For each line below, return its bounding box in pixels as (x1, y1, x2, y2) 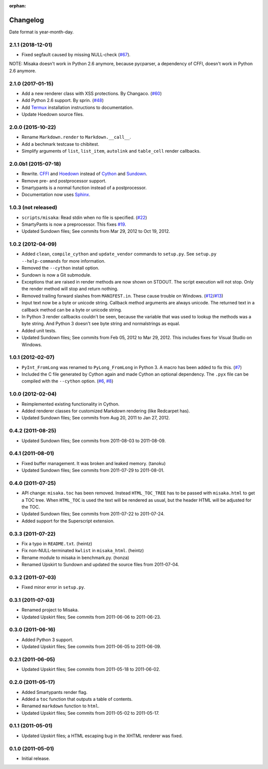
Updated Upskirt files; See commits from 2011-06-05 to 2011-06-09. (21, 644, 161, 650)
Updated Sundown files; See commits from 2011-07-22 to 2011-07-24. (21, 511, 165, 517)
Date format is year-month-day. (9, 29, 74, 35)
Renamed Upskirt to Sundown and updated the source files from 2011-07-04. (21, 562, 180, 568)
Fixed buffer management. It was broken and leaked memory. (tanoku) (21, 460, 166, 466)
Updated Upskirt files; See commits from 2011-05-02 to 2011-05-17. (21, 710, 160, 716)
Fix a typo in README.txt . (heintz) (21, 540, 93, 547)
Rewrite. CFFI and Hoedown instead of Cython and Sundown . (21, 171, 147, 177)
